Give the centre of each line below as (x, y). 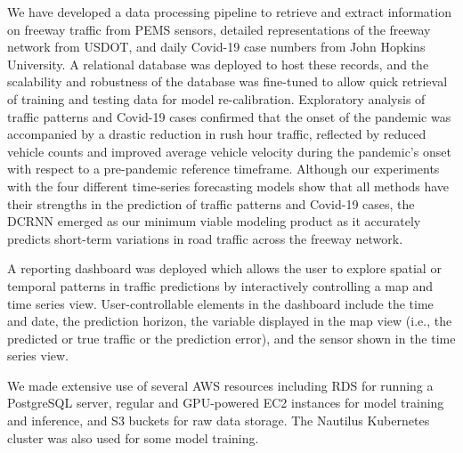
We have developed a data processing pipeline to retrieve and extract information (229, 12)
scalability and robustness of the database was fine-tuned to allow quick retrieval (227, 81)
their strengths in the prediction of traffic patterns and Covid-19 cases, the (211, 203)
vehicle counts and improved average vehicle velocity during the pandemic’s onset (229, 151)
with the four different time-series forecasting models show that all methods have (228, 186)
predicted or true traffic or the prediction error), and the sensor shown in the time (231, 338)
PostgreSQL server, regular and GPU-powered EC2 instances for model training (226, 403)
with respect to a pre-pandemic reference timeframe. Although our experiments (223, 169)
